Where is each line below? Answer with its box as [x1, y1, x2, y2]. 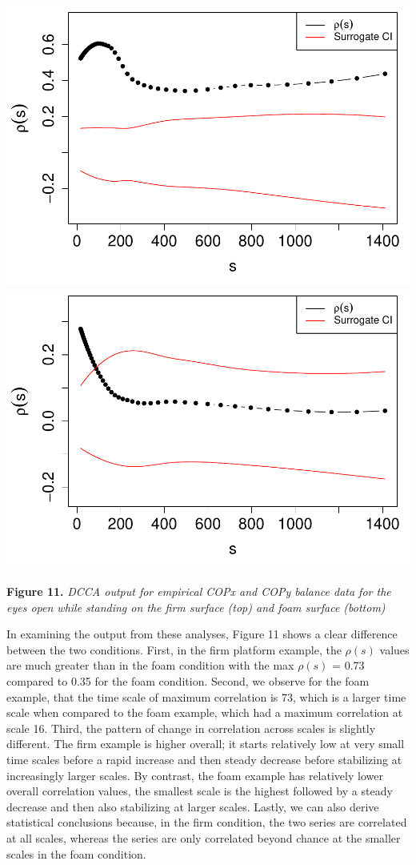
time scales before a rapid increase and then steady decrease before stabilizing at [6, 750, 402, 767]
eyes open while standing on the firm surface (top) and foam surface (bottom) [6, 598, 386, 615]
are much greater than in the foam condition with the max [6, 657, 294, 674]
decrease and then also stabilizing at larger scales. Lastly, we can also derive [6, 798, 379, 815]
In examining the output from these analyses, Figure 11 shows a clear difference [6, 626, 398, 642]
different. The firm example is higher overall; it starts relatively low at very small [6, 735, 405, 752]
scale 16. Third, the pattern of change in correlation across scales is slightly [6, 719, 376, 736]
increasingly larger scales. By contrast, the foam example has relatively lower [6, 766, 383, 783]
